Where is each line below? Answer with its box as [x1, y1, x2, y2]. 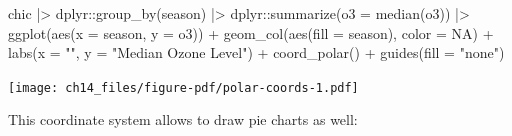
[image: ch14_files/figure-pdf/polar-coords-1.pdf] [8, 80, 359, 95]
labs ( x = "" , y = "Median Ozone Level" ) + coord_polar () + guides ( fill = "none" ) [8, 42, 505, 63]
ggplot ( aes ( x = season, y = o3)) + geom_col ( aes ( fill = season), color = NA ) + [8, 22, 494, 43]
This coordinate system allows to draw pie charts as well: [8, 109, 358, 130]
